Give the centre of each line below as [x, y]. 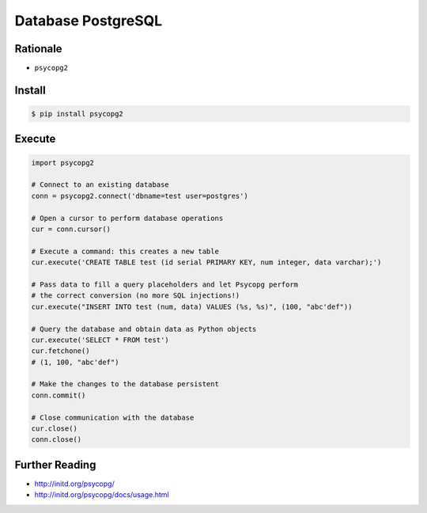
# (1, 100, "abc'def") [75, 362]
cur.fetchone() [60, 351]
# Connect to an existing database [100, 185]
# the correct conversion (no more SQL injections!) [136, 296]
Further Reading [55, 464]
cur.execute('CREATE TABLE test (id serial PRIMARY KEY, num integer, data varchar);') [206, 262]
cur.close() [55, 429]
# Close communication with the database [113, 417]
